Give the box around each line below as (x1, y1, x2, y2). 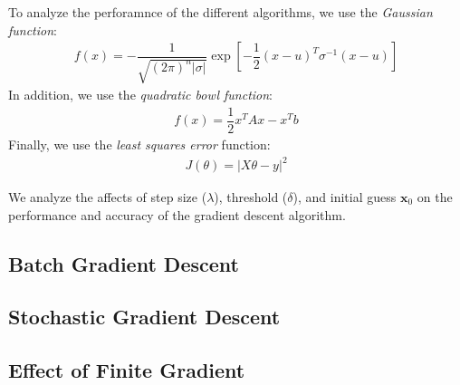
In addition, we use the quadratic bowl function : (8, 85, 273, 104)
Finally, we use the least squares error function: (8, 134, 271, 153)
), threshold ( (214, 188, 288, 207)
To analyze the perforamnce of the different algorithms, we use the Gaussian (8, 3, 433, 21)
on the (417, 188, 453, 207)
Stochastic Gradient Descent (8, 303, 281, 331)
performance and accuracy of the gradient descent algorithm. (8, 205, 346, 224)
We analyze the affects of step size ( (8, 188, 207, 207)
